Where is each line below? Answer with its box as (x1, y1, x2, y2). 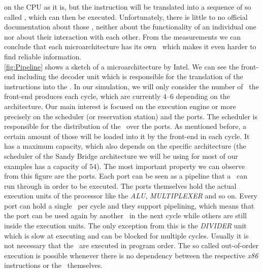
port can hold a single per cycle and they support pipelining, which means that (4, 200, 254, 211)
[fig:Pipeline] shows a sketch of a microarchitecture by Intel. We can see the (4, 61, 239, 72)
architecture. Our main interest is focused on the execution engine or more (4, 100, 236, 111)
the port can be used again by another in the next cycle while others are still (4, 210, 247, 221)
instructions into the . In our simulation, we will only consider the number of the (4, 81, 259, 91)
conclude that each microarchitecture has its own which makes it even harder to (4, 41, 256, 52)
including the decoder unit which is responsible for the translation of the (17, 71, 243, 82)
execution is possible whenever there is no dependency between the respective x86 (4, 250, 258, 260)
